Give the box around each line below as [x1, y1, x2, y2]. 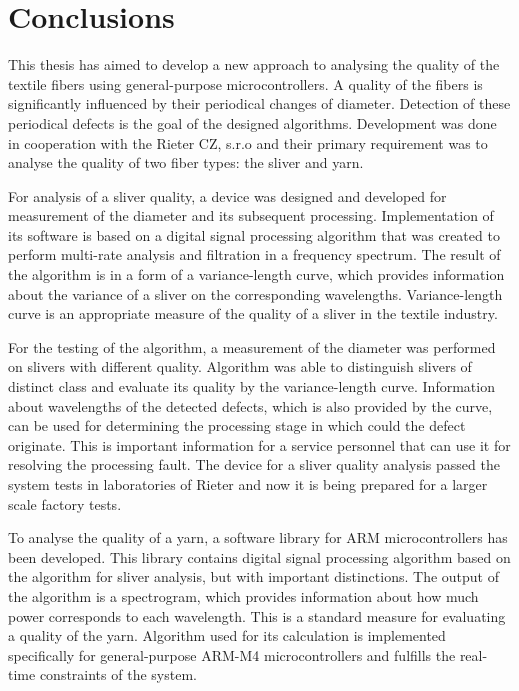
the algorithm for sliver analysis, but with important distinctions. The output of [8, 566, 499, 587]
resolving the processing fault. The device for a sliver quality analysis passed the [8, 454, 500, 475]
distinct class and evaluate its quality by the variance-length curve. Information [8, 376, 495, 397]
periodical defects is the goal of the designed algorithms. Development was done [8, 112, 497, 133]
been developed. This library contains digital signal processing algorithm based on [8, 546, 511, 567]
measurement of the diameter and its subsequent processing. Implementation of [8, 205, 494, 226]
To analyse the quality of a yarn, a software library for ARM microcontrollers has [8, 527, 508, 548]
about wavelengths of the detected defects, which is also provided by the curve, [8, 395, 493, 416]
